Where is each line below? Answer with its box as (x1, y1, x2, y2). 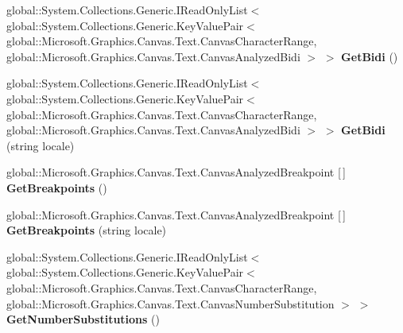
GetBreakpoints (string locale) (6, 222, 167, 238)
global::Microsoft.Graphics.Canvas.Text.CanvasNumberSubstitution (6, 295, 335, 312)
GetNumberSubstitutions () (6, 311, 160, 327)
